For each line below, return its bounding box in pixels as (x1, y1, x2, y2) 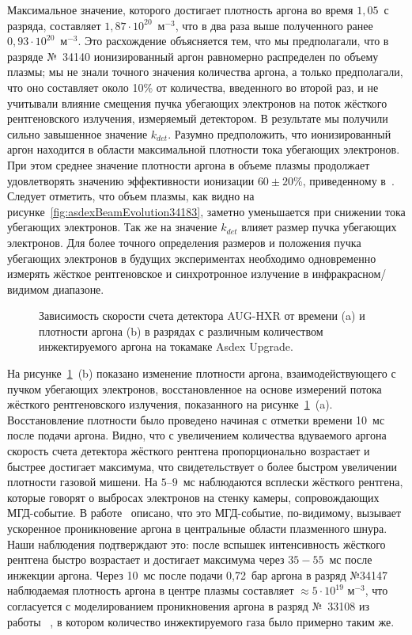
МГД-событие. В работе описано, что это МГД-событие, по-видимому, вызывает (7, 504, 402, 521)
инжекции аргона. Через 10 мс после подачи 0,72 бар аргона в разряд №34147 (7, 566, 388, 583)
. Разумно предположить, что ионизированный (168, 125, 391, 142)
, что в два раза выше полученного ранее (175, 17, 373, 33)
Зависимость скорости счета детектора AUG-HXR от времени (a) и (39, 307, 365, 324)
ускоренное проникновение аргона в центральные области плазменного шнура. (7, 520, 387, 536)
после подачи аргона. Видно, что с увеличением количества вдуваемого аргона (7, 427, 387, 443)
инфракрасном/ (312, 265, 387, 282)
